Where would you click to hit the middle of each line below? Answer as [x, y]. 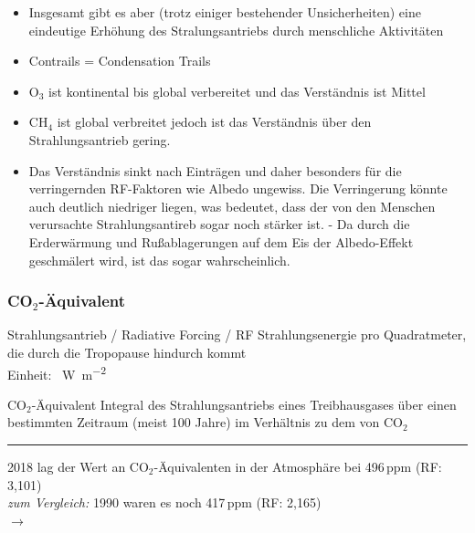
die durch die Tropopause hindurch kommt [127, 352]
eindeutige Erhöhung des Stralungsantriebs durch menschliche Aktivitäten [236, 30]
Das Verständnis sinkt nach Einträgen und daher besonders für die [215, 170]
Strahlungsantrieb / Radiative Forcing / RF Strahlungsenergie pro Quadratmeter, [237, 334]
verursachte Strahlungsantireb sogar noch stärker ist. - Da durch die [219, 224]
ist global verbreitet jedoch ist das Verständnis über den [214, 122]
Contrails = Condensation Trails [120, 61]
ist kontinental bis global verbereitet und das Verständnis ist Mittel [237, 91]
